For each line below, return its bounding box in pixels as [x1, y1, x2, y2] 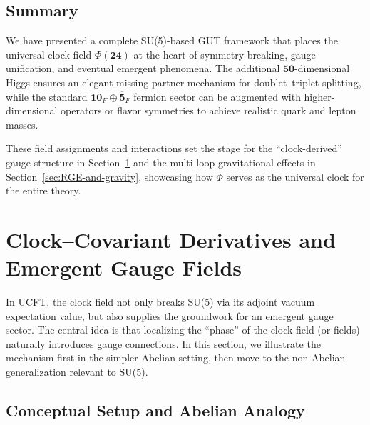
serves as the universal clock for [226, 169, 364, 184]
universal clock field [6, 46, 92, 61]
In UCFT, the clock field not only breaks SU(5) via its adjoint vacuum [6, 294, 315, 309]
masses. [6, 116, 38, 131]
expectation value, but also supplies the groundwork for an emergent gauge [6, 308, 334, 323]
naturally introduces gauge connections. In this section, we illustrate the [6, 336, 321, 351]
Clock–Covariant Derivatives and [6, 224, 336, 254]
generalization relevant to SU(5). [6, 364, 148, 379]
